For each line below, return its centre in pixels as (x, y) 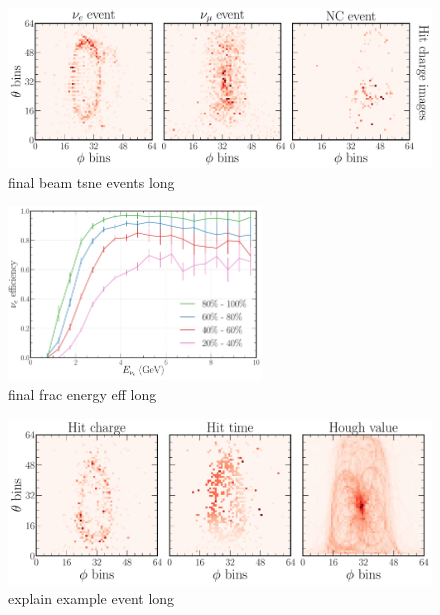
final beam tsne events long (91, 181)
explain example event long (91, 598)
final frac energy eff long (82, 394)
